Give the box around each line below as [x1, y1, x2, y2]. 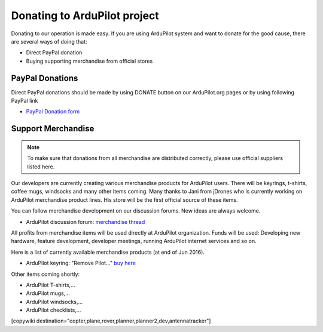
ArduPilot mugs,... [26, 290, 70, 297]
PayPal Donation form [26, 108, 80, 115]
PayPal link [11, 97, 38, 104]
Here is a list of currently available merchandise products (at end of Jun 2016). [11, 248, 205, 256]
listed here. [27, 163, 55, 170]
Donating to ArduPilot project [11, 9, 160, 22]
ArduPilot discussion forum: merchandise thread [26, 218, 145, 225]
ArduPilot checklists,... [26, 306, 81, 313]
